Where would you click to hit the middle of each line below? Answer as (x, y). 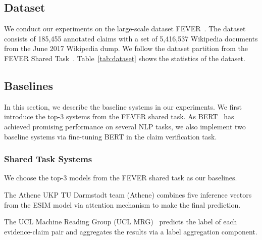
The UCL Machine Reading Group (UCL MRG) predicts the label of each (121, 222)
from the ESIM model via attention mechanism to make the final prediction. (122, 204)
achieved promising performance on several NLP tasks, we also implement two (125, 126)
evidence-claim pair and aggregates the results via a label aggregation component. (131, 231)
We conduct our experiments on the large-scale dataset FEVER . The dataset (125, 29)
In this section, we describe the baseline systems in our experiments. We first (123, 106)
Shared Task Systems (48, 159)
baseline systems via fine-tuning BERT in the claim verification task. (111, 136)
